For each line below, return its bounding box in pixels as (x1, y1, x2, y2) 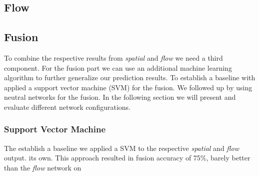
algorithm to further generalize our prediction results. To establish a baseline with (4, 72, 255, 83)
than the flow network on (4, 162, 81, 172)
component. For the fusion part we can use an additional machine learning (4, 62, 232, 73)
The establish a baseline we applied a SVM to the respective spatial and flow (4, 142, 239, 153)
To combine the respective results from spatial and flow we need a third (4, 52, 223, 63)
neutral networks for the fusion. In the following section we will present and (4, 92, 236, 102)
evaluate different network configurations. (4, 101, 130, 112)
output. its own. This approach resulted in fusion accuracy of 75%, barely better (4, 152, 250, 163)
